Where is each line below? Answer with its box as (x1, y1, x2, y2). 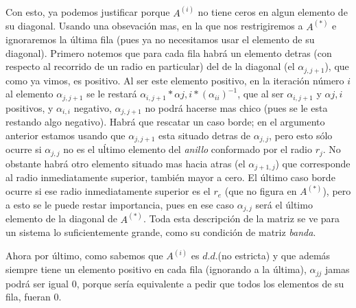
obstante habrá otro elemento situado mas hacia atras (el (5, 156, 246, 170)
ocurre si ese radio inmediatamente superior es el (5, 184, 211, 198)
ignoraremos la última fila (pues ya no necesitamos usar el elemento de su (5, 32, 315, 47)
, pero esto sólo (269, 128, 333, 142)
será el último (255, 197, 313, 211)
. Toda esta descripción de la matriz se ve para (143, 211, 340, 226)
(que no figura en (224, 184, 297, 198)
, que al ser (237, 86, 284, 101)
